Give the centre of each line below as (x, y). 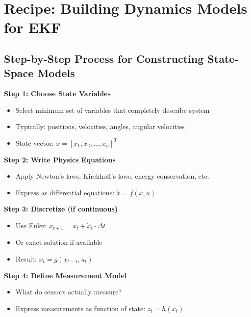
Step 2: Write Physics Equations (60, 159)
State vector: (35, 143)
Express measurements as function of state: (80, 308)
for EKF (33, 27)
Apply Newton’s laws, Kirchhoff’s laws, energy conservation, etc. (112, 176)
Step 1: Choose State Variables (57, 93)
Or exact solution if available (59, 242)
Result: (26, 258)
